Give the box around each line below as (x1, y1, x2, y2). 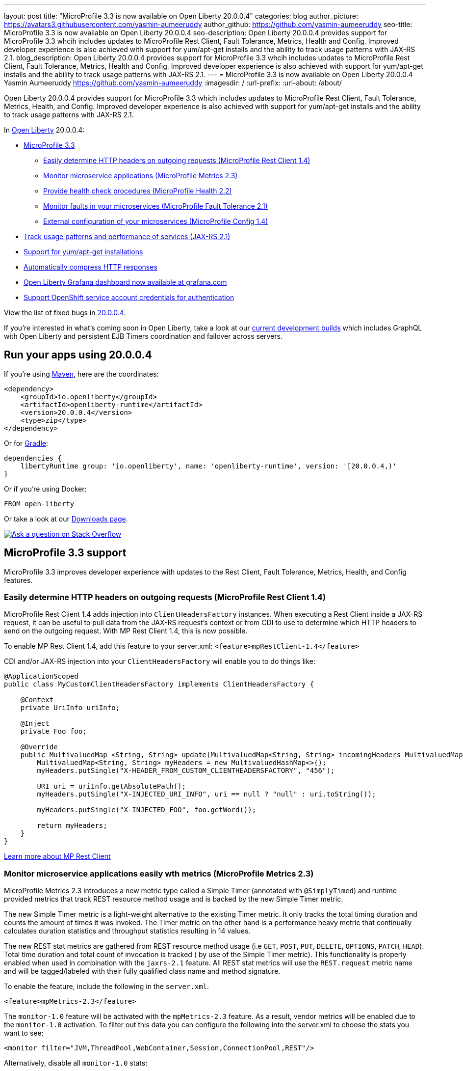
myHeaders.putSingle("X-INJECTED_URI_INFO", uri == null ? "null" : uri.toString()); (37, 790, 376, 798)
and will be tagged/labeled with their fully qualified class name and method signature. (4, 967, 281, 976)
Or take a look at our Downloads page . (4, 514, 128, 523)
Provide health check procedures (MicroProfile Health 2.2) (43, 187, 232, 195)
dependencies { (4, 454, 62, 462)
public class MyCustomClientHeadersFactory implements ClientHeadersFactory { (4, 680, 314, 688)
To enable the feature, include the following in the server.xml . (4, 982, 209, 991)
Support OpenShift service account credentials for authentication (24, 293, 234, 302)
